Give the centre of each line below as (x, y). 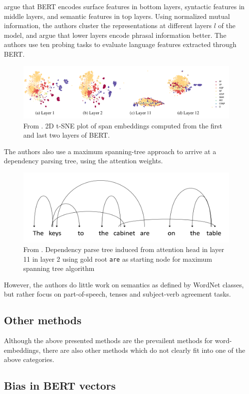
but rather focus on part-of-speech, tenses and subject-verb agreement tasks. (117, 294)
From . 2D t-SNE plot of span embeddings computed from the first (123, 125)
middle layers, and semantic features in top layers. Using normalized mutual (117, 16)
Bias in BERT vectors (60, 386)
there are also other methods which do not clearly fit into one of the (144, 350)
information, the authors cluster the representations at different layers (108, 25)
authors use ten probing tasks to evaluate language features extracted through (120, 44)
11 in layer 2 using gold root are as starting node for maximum (118, 259)
